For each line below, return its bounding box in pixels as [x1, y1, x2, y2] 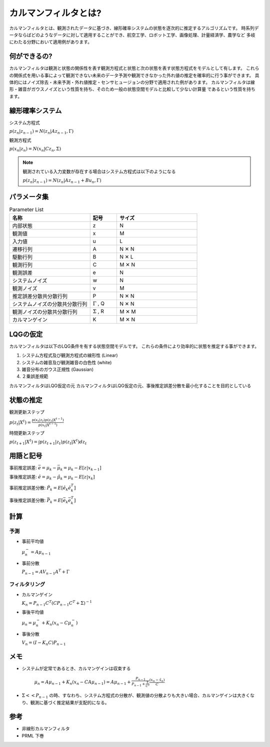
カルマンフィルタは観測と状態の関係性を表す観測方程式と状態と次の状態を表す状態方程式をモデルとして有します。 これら [9, 65, 259, 71]
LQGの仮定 [9, 330, 43, 338]
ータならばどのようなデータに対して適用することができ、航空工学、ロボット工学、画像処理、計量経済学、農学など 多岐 [9, 32, 255, 38]
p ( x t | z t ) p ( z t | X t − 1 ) [31, 417, 64, 423]
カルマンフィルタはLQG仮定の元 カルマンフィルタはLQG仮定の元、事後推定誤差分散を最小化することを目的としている [9, 382, 251, 388]
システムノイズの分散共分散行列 [12, 301, 87, 308]
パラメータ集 [9, 192, 49, 201]
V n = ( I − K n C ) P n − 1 [21, 640, 66, 646]
